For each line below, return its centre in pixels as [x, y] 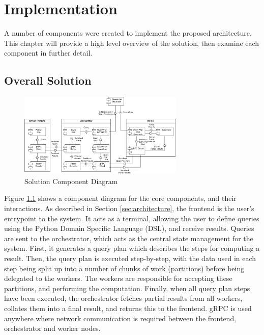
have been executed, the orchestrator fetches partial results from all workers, [123, 298]
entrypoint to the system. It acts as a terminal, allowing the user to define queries [132, 218]
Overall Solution [48, 80]
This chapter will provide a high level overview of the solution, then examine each [132, 43]
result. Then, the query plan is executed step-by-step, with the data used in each [130, 258]
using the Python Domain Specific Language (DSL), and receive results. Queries [129, 228]
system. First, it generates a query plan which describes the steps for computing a [132, 248]
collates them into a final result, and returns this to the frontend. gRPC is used [128, 308]
